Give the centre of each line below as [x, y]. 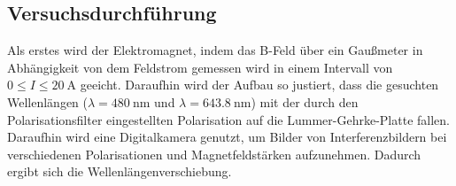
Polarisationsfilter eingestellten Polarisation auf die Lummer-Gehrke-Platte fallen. [228, 119]
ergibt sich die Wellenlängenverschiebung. [120, 171]
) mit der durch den [305, 101]
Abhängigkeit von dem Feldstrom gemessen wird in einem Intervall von [200, 67]
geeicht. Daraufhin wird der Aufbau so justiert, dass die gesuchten [259, 85]
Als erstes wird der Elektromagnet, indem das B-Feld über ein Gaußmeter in [215, 50]
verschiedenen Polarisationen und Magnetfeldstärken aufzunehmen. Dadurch [214, 154]
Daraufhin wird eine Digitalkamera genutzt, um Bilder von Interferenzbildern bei [227, 137]
